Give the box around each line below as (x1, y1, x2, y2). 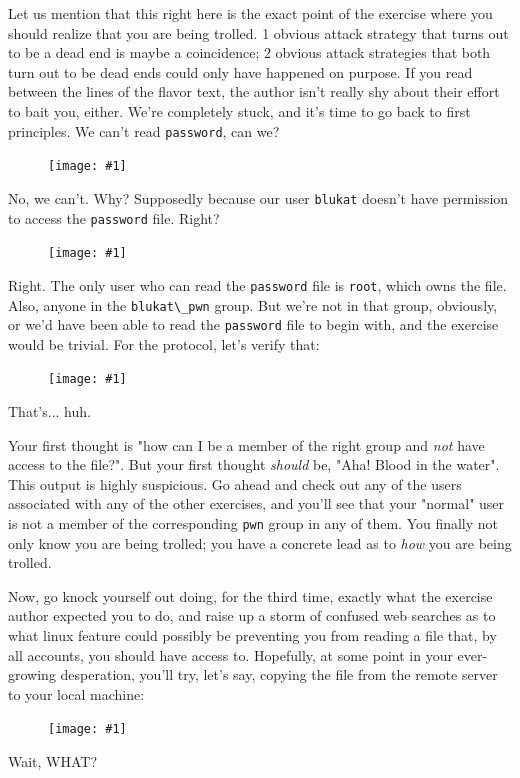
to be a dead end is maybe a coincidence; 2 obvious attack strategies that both (8, 42, 491, 63)
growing (8, 664, 56, 685)
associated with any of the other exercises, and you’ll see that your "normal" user (8, 493, 505, 514)
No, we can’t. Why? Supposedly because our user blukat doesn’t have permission (8, 187, 509, 208)
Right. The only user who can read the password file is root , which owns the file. (8, 274, 507, 295)
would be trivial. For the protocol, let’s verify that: (8, 333, 320, 354)
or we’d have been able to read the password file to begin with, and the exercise (8, 314, 499, 335)
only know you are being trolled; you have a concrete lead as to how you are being (8, 532, 512, 553)
